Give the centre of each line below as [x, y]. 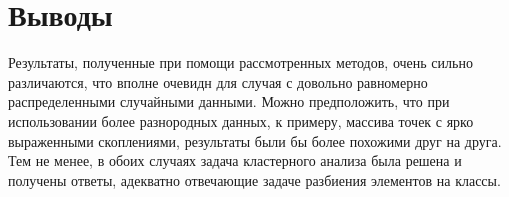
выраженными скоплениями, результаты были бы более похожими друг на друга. [255, 140]
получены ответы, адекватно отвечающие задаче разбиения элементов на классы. [254, 179]
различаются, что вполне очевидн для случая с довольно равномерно [218, 81]
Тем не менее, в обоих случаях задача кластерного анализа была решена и [235, 160]
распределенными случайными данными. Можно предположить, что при [229, 101]
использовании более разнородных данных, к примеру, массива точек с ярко [241, 120]
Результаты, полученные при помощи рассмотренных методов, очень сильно [240, 62]
